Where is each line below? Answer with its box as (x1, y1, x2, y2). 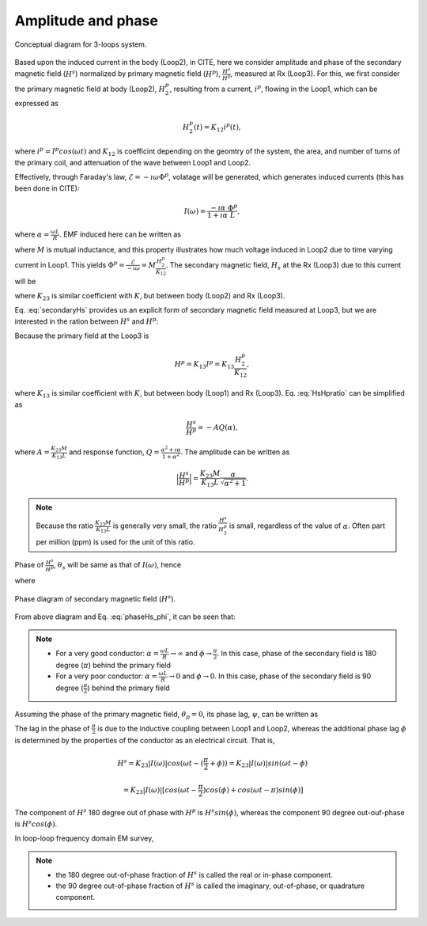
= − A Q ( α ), (198, 423, 238, 432)
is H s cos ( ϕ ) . (14, 818, 58, 829)
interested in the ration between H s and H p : (14, 316, 159, 326)
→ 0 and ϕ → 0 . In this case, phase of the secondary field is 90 (168, 671, 372, 681)
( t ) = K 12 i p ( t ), (194, 121, 241, 134)
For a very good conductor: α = (55, 649, 160, 658)
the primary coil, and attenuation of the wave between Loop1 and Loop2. (14, 157, 251, 167)
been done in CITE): (14, 183, 80, 193)
